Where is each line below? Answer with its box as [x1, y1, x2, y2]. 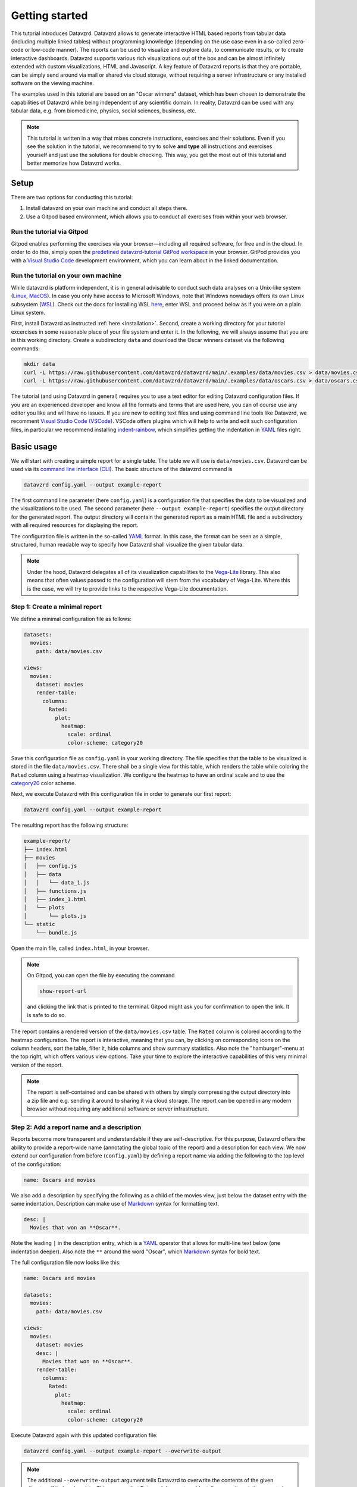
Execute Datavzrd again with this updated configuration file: [11, 1431, 158, 1439]
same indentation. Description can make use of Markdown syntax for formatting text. [11, 1200, 220, 1207]
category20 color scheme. [11, 779, 76, 786]
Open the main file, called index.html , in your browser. [11, 945, 149, 952]
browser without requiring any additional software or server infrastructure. [27, 1105, 209, 1112]
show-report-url [39, 988, 87, 995]
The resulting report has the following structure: [11, 821, 129, 829]
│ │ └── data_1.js [23, 879, 90, 886]
